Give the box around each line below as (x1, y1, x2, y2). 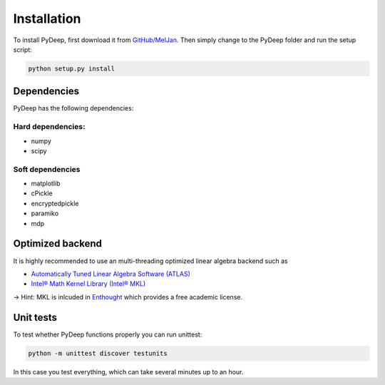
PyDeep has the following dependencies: (13, 104, 134, 113)
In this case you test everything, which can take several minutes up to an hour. (13, 367, 244, 376)
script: (13, 45, 32, 53)
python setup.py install (28, 64, 115, 73)
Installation (13, 11, 81, 26)
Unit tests (13, 311, 57, 324)
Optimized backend (13, 237, 103, 250)
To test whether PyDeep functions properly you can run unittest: (13, 330, 202, 339)
